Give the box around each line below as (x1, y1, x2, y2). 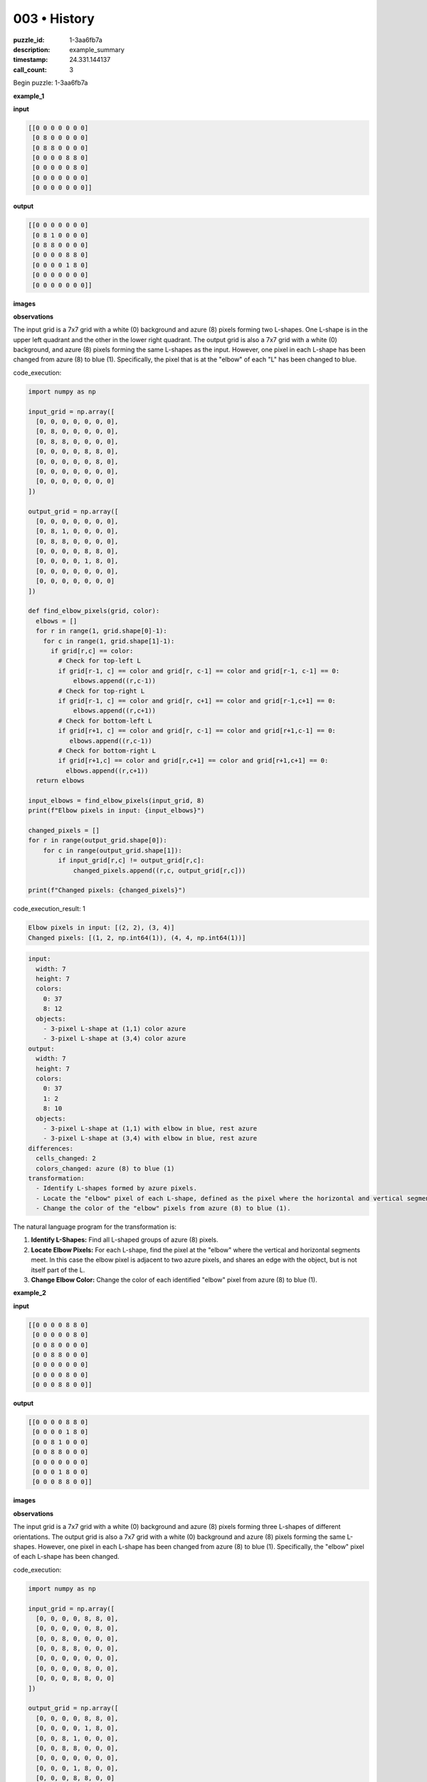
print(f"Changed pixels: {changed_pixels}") (28, 886, 186, 895)
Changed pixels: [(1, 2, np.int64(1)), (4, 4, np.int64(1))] (28, 934, 246, 942)
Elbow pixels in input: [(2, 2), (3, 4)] (28, 924, 175, 932)
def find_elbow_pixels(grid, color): (28, 607, 160, 615)
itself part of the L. (31, 1265, 85, 1274)
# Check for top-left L (58, 656, 142, 665)
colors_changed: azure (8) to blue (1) (36, 1164, 175, 1173)
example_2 (13, 1289, 46, 1297)
